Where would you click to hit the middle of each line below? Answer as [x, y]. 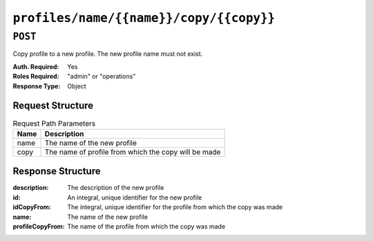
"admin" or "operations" [102, 77]
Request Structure [53, 106]
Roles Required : [36, 77]
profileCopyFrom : [39, 226]
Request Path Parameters [54, 123]
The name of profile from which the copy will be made [133, 152]
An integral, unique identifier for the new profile [135, 197]
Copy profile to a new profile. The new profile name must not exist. [108, 54]
